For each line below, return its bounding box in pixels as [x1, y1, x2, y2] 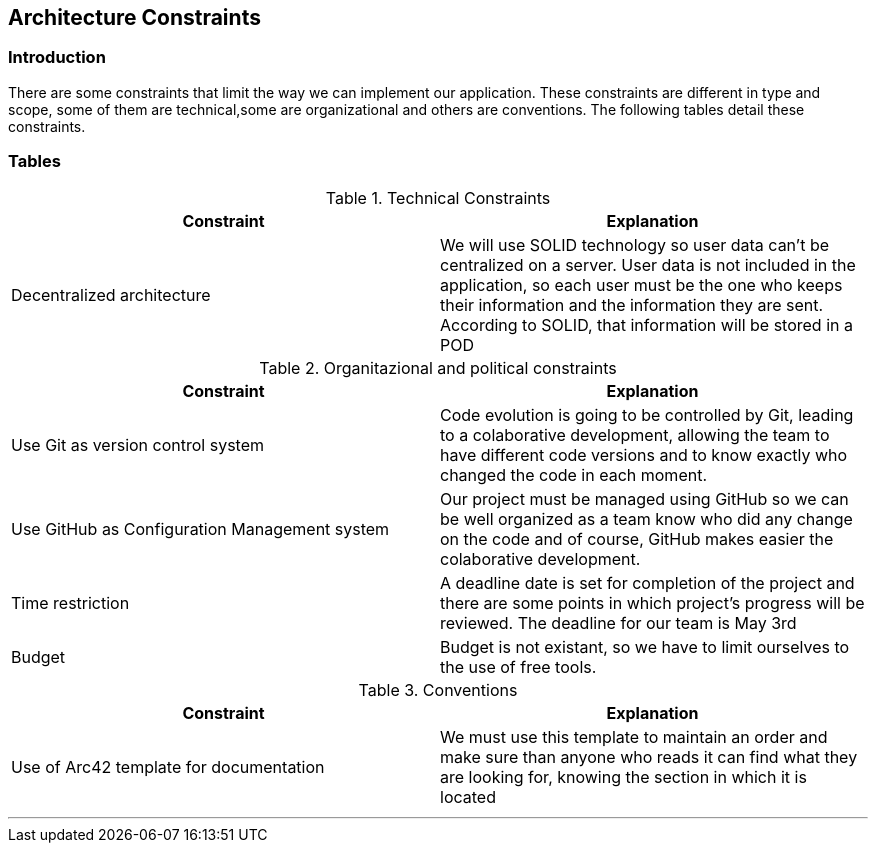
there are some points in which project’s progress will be [440, 592, 865, 613]
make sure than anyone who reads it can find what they [440, 746, 858, 767]
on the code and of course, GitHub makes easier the [440, 528, 834, 549]
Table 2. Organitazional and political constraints [259, 357, 617, 378]
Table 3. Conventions [358, 679, 518, 700]
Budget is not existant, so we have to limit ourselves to [440, 636, 850, 657]
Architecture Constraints [8, 5, 261, 30]
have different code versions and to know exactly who [440, 444, 848, 465]
